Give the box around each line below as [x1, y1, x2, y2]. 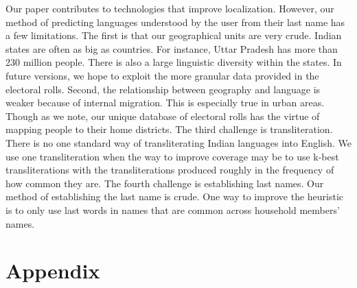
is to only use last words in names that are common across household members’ [5, 202, 340, 217]
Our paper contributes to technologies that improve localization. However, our [5, 1, 334, 15]
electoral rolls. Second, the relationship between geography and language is [5, 82, 321, 96]
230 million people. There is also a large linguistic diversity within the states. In [5, 55, 342, 69]
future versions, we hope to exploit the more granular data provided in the [5, 68, 319, 82]
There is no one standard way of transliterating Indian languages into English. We [5, 135, 352, 149]
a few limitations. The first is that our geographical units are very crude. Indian [5, 28, 342, 43]
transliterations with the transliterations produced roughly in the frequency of [5, 163, 334, 177]
